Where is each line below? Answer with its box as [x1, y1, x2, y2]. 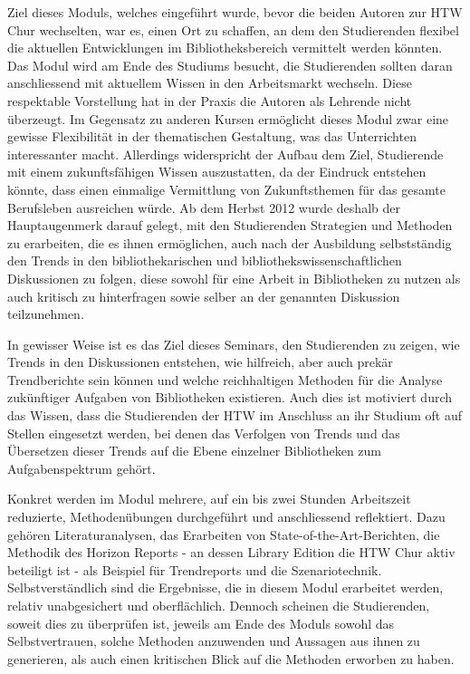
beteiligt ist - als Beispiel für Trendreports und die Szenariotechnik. [7, 560, 382, 579]
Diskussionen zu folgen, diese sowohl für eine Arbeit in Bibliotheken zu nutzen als [7, 268, 461, 287]
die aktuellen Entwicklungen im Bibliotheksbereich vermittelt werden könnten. [7, 38, 443, 57]
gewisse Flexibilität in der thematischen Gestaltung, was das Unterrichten [7, 127, 417, 146]
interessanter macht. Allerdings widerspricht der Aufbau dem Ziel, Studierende [7, 144, 444, 163]
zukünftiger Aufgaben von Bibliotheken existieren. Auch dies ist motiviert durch [7, 388, 453, 407]
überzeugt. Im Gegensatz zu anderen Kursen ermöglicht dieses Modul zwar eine [7, 109, 449, 128]
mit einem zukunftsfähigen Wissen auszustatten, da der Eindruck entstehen [7, 162, 427, 181]
